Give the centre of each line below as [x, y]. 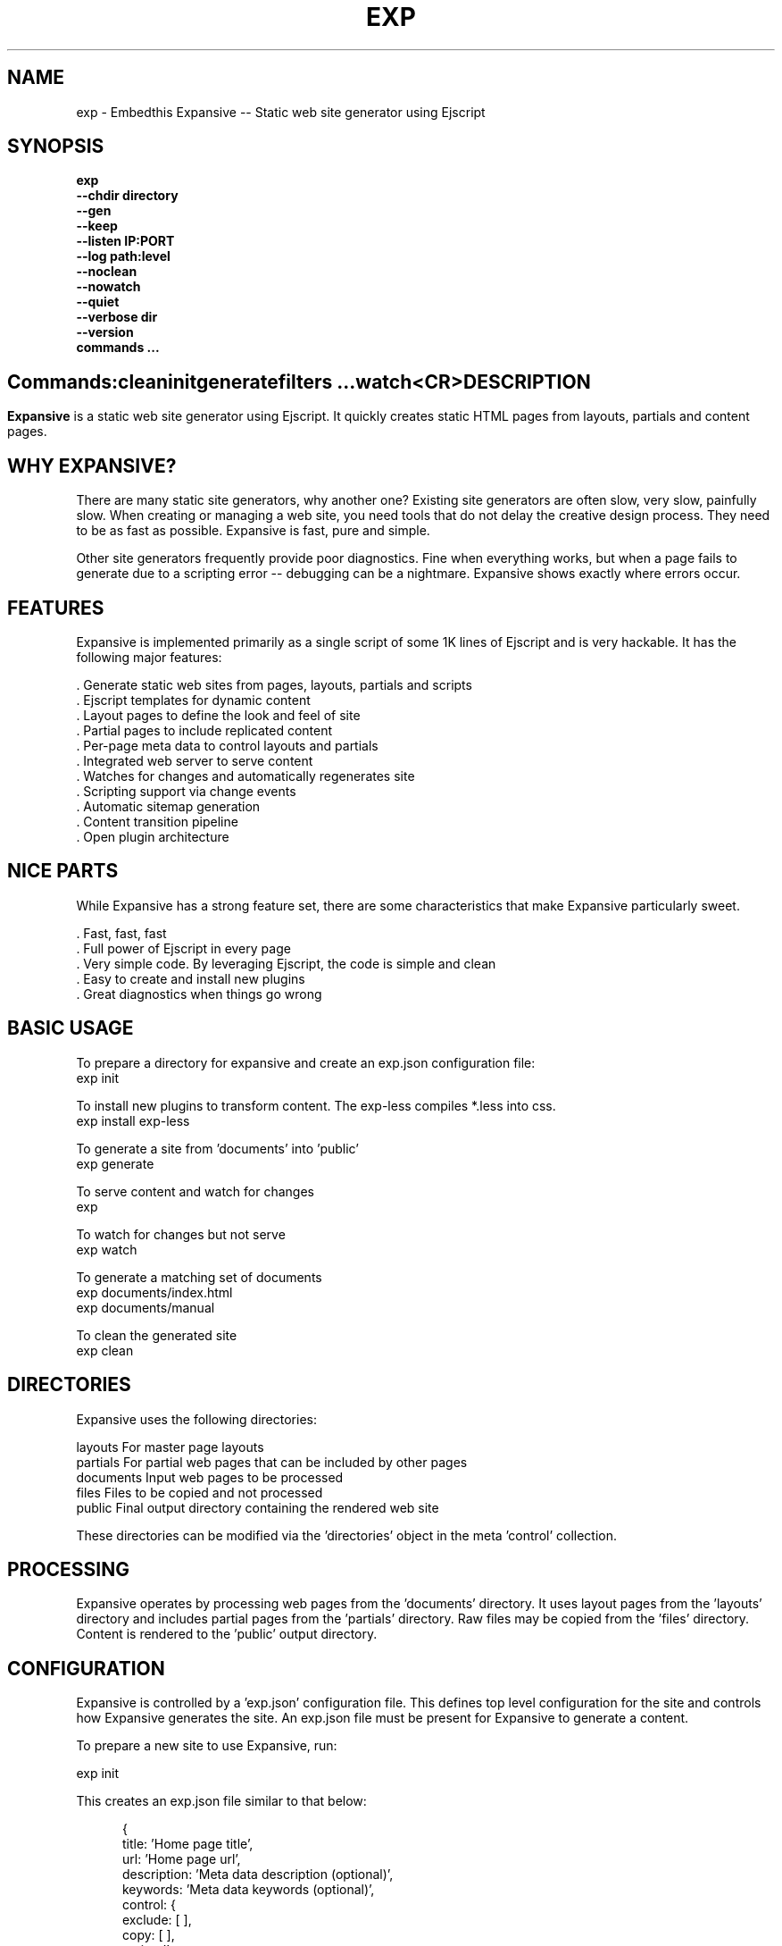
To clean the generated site [157, 1335]
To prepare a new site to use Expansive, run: [207, 1746]
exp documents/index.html [154, 1292]
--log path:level [123, 256]
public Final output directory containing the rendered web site [258, 1507]
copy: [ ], [149, 1935]
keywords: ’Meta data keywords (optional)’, [249, 1890]
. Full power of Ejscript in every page [183, 948]
